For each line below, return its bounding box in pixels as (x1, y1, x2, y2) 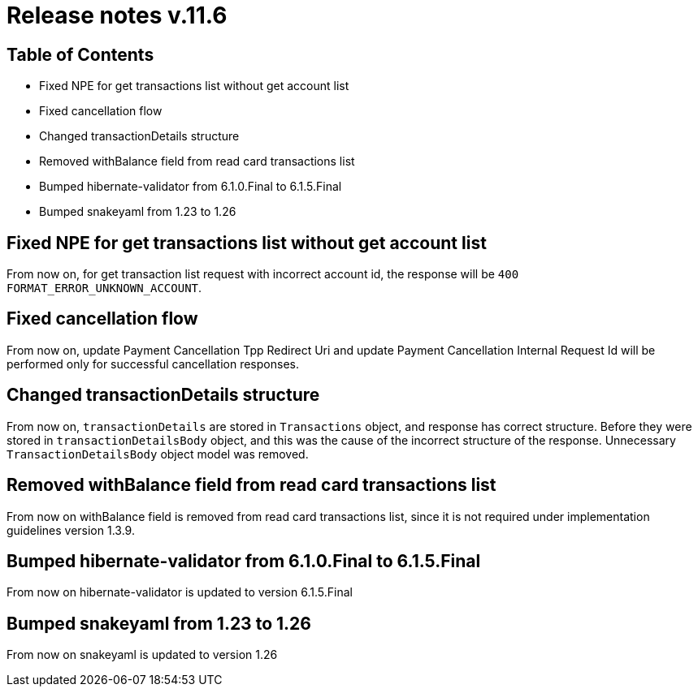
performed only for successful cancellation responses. (7, 356, 299, 371)
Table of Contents (7, 44, 154, 65)
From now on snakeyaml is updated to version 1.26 (7, 648, 278, 662)
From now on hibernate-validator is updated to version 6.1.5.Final (7, 585, 353, 600)
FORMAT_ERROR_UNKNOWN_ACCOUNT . (7, 281, 202, 295)
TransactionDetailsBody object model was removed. (7, 446, 309, 461)
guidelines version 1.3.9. (7, 523, 135, 537)
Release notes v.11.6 (7, 2, 228, 29)
